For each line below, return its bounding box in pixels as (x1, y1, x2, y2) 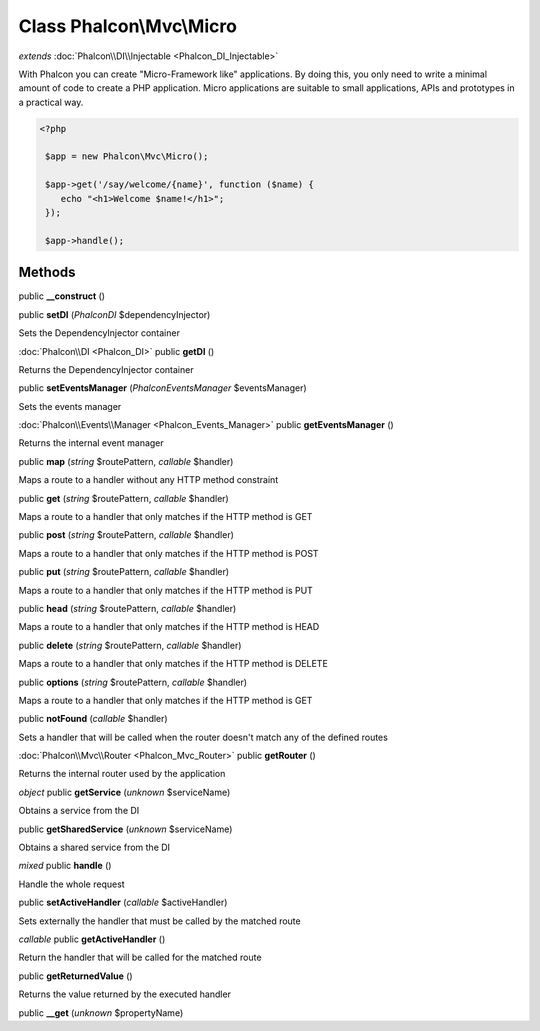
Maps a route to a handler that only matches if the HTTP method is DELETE (18, 658, 329, 670)
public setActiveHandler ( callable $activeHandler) (18, 896, 228, 909)
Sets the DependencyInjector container (18, 327, 180, 339)
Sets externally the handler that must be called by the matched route (18, 915, 301, 927)
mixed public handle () (18, 860, 112, 872)
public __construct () (18, 290, 105, 302)
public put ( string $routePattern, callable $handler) (18, 566, 230, 578)
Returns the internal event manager (18, 437, 164, 449)
